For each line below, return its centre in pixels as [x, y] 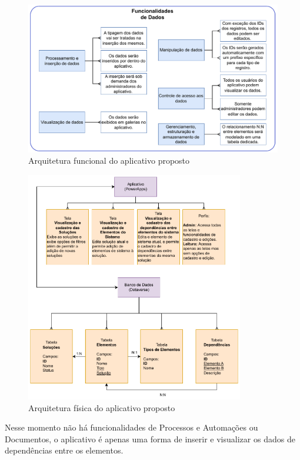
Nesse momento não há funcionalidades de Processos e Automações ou [131, 427]
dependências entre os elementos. [64, 450]
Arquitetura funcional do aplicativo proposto [109, 160]
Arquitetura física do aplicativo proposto [102, 407]
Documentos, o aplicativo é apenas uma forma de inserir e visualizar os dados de [150, 439]
